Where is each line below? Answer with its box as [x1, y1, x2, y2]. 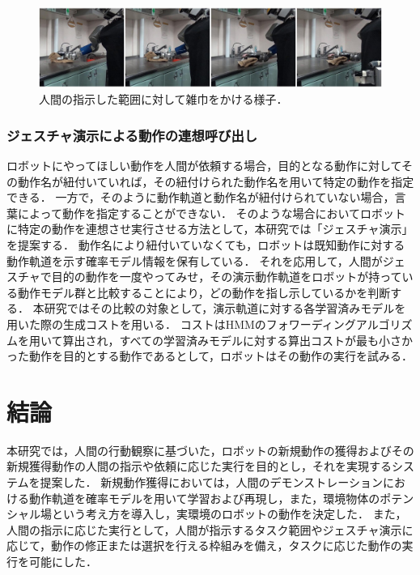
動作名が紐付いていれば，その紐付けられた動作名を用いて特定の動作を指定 [17, 172, 414, 190]
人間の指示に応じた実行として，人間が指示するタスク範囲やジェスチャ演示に [6, 521, 414, 538]
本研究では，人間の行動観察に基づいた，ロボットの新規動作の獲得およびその [6, 441, 414, 458]
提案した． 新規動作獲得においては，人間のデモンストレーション [40, 474, 383, 491]
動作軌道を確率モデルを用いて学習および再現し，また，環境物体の [28, 489, 380, 506]
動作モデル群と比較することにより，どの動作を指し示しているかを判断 [17, 283, 391, 300]
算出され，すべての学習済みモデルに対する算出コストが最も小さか [62, 331, 414, 348]
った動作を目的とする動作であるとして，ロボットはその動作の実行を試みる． [6, 347, 414, 364]
